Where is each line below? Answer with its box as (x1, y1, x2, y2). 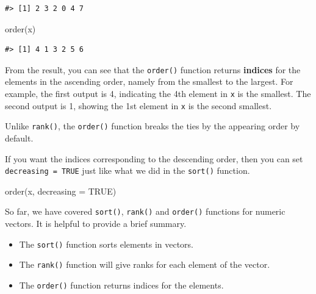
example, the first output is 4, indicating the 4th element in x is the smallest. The (5, 87, 311, 100)
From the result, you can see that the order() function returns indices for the (5, 63, 301, 76)
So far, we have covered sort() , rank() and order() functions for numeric (5, 205, 285, 218)
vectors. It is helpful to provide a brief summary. (5, 217, 187, 230)
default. (5, 132, 34, 144)
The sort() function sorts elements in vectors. (19, 237, 194, 250)
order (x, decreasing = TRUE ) (5, 184, 117, 197)
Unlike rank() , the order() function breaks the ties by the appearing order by (5, 120, 300, 132)
